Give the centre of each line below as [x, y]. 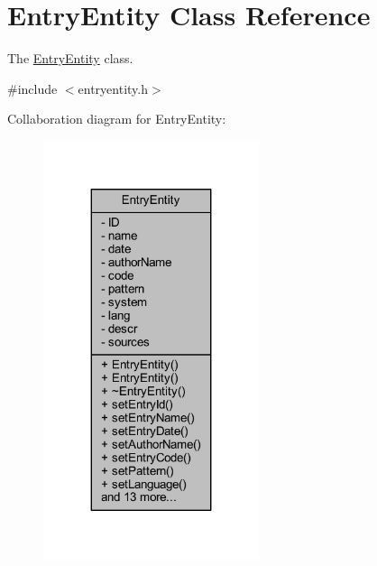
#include [32, 88]
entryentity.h [113, 88]
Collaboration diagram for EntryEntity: [117, 119]
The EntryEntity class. [70, 58]
